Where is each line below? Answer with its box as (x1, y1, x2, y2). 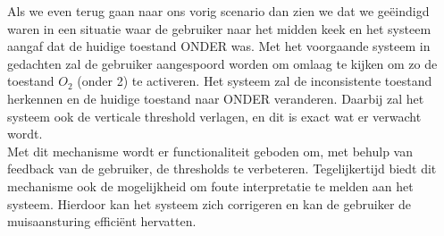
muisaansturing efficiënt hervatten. (7, 212, 197, 231)
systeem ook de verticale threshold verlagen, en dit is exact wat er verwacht (7, 106, 422, 125)
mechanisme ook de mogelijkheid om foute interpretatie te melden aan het (7, 176, 414, 195)
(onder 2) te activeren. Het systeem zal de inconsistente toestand (77, 72, 432, 90)
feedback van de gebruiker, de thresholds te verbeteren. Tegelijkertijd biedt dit (7, 159, 437, 178)
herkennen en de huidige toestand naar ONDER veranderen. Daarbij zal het (7, 88, 424, 107)
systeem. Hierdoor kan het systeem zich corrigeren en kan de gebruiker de (7, 194, 412, 213)
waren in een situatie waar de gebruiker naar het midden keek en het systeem (7, 19, 431, 38)
